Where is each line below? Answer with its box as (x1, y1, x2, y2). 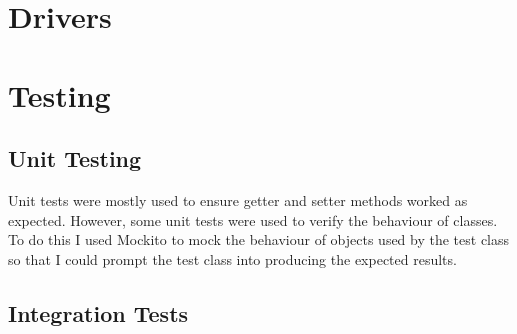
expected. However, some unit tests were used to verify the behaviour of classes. (8, 209, 498, 230)
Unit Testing (8, 143, 142, 174)
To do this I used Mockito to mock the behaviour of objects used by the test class (8, 229, 510, 250)
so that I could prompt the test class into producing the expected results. (8, 248, 457, 269)
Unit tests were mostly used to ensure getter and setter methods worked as (8, 189, 468, 210)
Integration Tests (8, 297, 189, 328)
